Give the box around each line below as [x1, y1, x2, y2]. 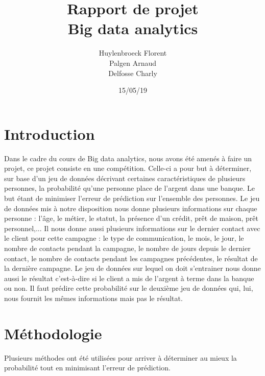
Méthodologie [4, 322, 102, 343]
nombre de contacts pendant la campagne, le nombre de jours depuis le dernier [4, 242, 251, 253]
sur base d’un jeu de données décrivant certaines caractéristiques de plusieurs [4, 172, 246, 183]
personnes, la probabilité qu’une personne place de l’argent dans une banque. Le [4, 183, 255, 193]
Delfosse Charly [108, 67, 157, 78]
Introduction [4, 123, 95, 144]
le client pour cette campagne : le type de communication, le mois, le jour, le [4, 233, 244, 243]
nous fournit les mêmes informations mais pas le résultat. [4, 292, 183, 303]
